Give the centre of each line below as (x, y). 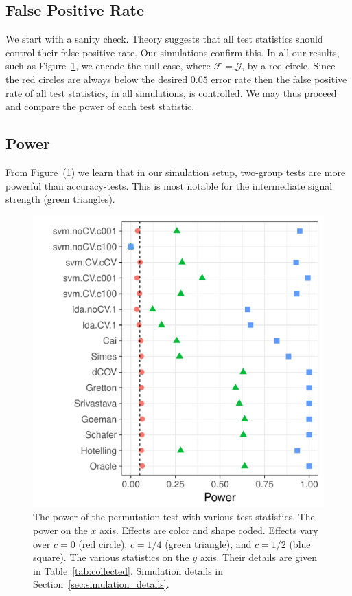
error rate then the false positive (279, 79)
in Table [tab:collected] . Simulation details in (128, 570)
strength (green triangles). (60, 199)
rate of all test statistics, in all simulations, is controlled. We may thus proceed (171, 92)
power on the (60, 530)
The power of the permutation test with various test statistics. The (174, 517)
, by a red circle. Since (289, 66)
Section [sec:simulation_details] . (101, 584)
